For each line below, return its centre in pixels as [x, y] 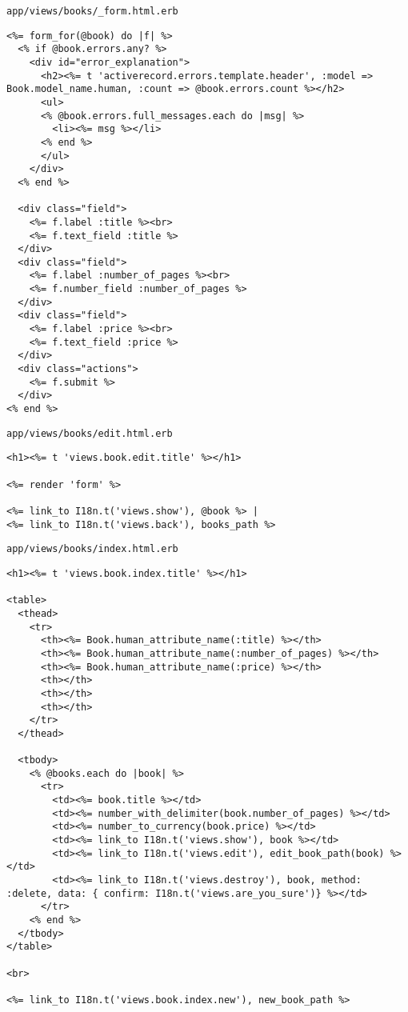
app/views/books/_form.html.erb [92, 11]
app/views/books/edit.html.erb [90, 433]
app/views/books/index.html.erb [92, 549]
